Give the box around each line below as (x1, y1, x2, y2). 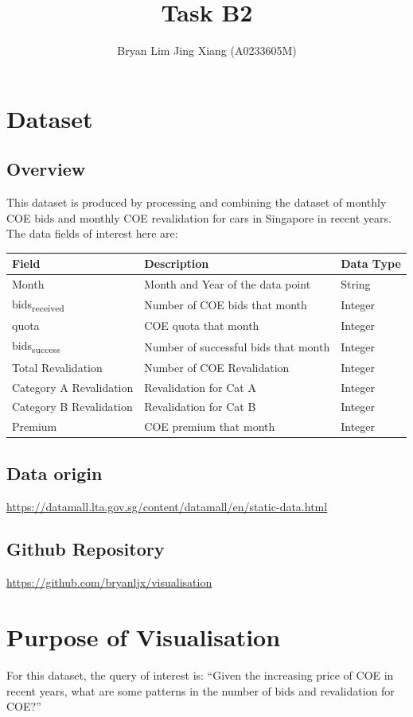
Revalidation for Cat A (144, 378, 256, 395)
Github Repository (6, 537, 165, 561)
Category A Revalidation (12, 378, 134, 395)
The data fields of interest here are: (6, 225, 178, 242)
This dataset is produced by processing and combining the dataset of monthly (6, 194, 387, 211)
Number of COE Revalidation (144, 358, 290, 375)
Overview (6, 157, 86, 181)
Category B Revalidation (12, 398, 133, 415)
